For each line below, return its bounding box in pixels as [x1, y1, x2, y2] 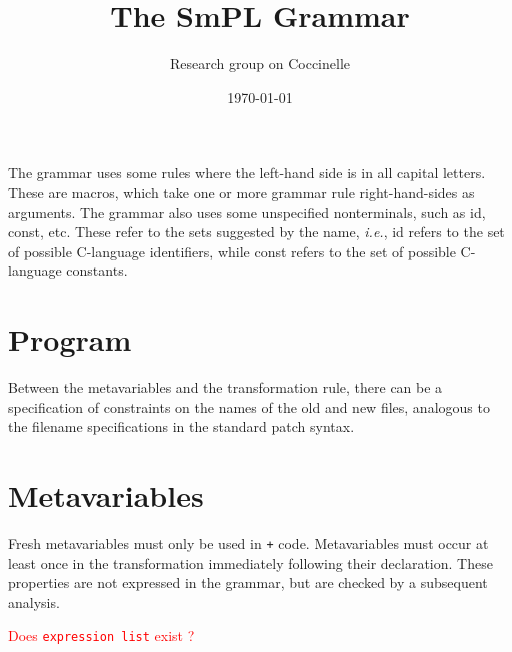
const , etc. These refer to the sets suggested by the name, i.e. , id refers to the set [8, 221, 505, 242]
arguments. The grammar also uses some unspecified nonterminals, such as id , [8, 201, 486, 222]
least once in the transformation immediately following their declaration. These [8, 552, 493, 573]
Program [8, 319, 132, 360]
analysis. [8, 591, 60, 612]
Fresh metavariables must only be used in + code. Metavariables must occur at [8, 532, 489, 553]
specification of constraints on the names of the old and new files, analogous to [8, 396, 490, 417]
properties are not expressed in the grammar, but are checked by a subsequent [8, 572, 488, 593]
